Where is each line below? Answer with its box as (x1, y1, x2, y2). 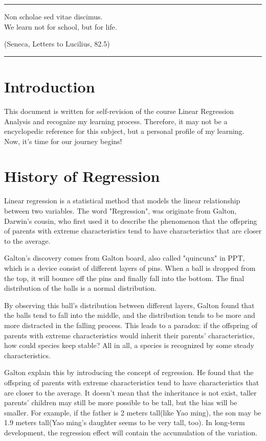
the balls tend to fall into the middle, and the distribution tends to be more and (4, 310, 255, 320)
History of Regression (4, 166, 160, 187)
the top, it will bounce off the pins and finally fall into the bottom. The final (4, 272, 245, 283)
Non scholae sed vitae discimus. (4, 11, 103, 21)
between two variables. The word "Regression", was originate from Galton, (4, 205, 237, 216)
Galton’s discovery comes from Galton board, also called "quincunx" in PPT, (4, 252, 245, 263)
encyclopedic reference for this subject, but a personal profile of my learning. (4, 126, 245, 136)
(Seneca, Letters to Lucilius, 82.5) (4, 38, 110, 49)
